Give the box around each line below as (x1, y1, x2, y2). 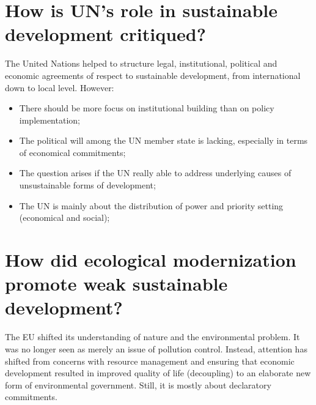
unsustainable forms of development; (19, 179, 156, 191)
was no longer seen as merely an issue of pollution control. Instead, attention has (5, 342, 307, 355)
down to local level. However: (5, 81, 114, 94)
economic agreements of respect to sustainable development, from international (5, 69, 301, 81)
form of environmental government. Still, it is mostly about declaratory (5, 378, 271, 391)
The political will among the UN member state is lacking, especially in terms (19, 134, 308, 147)
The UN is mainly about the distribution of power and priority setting (19, 199, 284, 212)
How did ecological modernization (5, 247, 296, 272)
